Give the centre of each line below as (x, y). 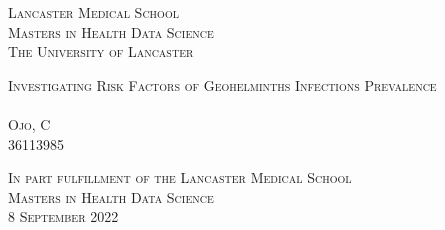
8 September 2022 (63, 216)
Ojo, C (29, 123)
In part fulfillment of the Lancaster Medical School (180, 177)
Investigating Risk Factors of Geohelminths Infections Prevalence (222, 84)
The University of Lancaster (101, 51)
